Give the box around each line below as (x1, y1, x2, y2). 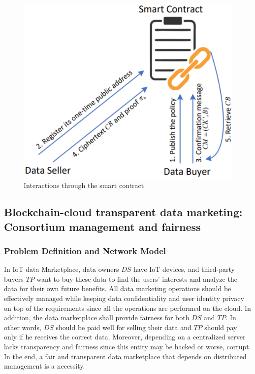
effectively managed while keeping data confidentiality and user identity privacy (4, 293, 244, 303)
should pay (204, 322, 237, 332)
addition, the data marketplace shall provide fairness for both (4, 312, 190, 323)
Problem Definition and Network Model (4, 244, 166, 257)
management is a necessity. (4, 361, 85, 371)
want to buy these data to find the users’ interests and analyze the (36, 273, 237, 284)
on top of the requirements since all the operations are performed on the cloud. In (4, 302, 251, 313)
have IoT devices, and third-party (133, 264, 235, 274)
